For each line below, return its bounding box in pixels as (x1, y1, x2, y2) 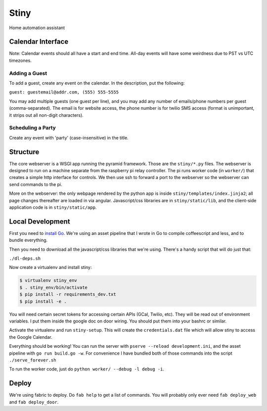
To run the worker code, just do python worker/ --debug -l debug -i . (9, 366, 165, 372)
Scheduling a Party (9, 124, 56, 131)
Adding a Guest (9, 70, 47, 77)
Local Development (9, 217, 70, 226)
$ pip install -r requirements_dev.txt (19, 292, 116, 297)
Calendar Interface (9, 38, 69, 46)
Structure (9, 147, 40, 156)
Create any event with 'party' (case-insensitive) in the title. (9, 135, 129, 140)
